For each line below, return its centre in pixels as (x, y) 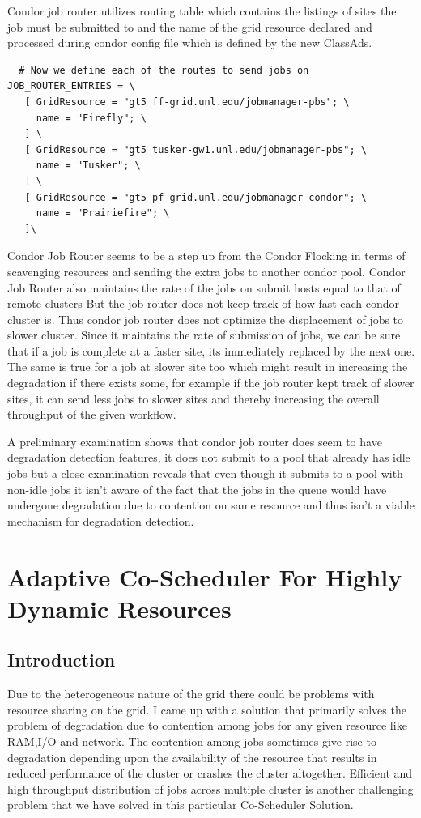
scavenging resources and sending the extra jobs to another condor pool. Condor (206, 271)
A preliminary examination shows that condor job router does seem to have (195, 441)
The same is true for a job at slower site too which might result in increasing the (208, 366)
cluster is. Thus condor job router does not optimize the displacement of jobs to (206, 319)
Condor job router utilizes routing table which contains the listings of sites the (202, 11)
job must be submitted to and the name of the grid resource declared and (190, 26)
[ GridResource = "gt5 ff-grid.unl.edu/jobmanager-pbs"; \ (187, 102)
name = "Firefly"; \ (91, 118)
